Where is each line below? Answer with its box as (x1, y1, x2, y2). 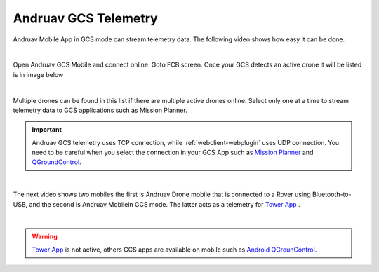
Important (32, 125, 62, 134)
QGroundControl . (32, 158, 82, 166)
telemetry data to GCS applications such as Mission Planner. (13, 106, 187, 114)
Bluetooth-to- (312, 190, 352, 199)
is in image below (13, 70, 64, 79)
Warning (32, 232, 58, 241)
